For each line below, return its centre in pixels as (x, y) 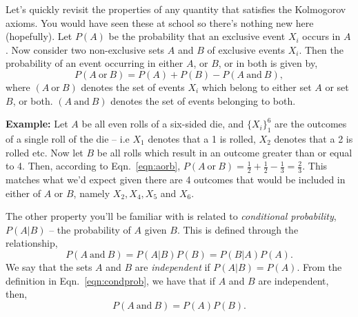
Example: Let (37, 124)
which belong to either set (257, 86)
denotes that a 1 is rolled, (202, 138)
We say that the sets (49, 266)
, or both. (33, 100)
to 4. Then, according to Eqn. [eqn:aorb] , (93, 166)
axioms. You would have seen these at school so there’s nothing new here (160, 22)
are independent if (172, 266)
